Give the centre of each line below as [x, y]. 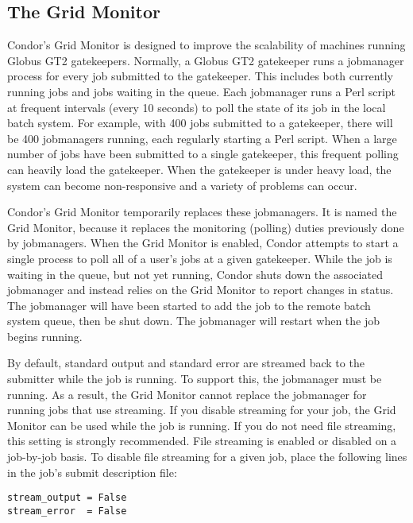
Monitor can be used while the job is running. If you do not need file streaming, [202, 425]
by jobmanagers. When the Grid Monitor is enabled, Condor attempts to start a [203, 243]
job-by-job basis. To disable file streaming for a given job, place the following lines [207, 457]
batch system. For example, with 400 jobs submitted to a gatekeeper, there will [200, 123]
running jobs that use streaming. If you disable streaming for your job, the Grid [202, 410]
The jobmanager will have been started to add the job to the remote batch [189, 305]
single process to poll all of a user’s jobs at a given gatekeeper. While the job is [200, 258]
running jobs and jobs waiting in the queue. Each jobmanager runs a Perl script [202, 91]
